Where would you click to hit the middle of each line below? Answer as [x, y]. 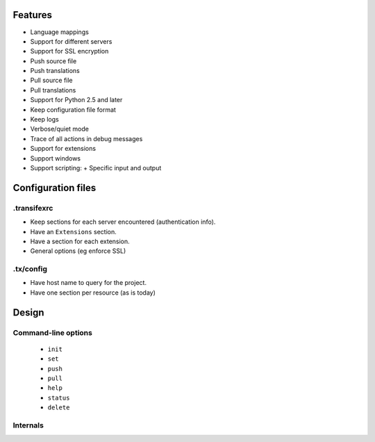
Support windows [56, 158]
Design [28, 312]
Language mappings [60, 32]
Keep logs [44, 120]
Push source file [53, 61]
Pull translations [53, 90]
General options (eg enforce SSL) [78, 251]
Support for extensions [63, 149]
